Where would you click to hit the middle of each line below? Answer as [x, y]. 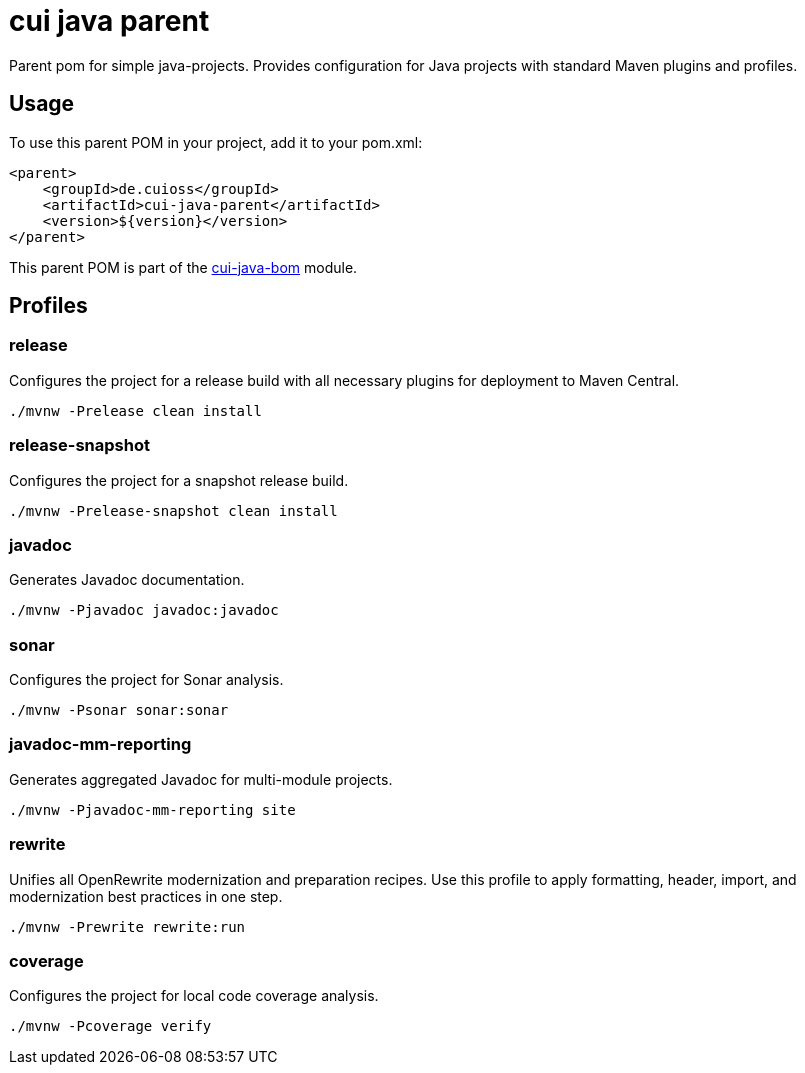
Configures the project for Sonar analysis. [146, 680]
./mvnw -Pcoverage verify [110, 1026]
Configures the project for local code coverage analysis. [194, 996]
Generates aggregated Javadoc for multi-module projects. [201, 779]
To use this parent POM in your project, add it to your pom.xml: [216, 142]
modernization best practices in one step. [146, 896]
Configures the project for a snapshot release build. [179, 480]
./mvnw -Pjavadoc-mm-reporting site [152, 809]
